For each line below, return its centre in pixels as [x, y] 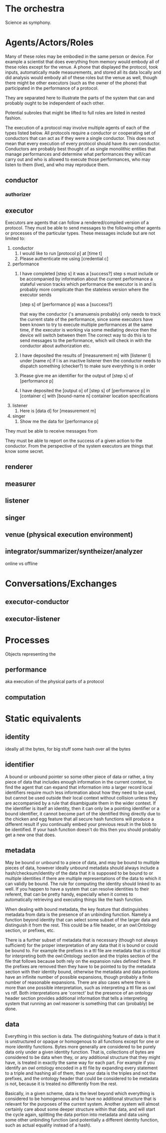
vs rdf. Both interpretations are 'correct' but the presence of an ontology [79, 993]
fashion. [13, 118]
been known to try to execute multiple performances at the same [86, 325]
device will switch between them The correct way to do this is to [85, 335]
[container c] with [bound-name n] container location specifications [89, 396]
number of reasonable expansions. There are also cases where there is [78, 982]
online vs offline [22, 564]
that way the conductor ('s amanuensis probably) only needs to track [90, 314]
